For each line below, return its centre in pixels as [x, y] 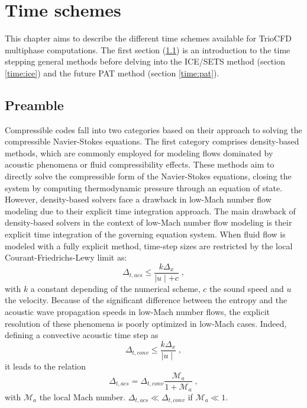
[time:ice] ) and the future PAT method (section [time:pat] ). [112, 73]
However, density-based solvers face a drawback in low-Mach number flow [138, 199]
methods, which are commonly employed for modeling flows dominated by [139, 152]
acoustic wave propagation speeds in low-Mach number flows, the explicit [137, 312]
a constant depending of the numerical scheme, [115, 288]
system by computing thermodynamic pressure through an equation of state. [144, 187]
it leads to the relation [46, 366]
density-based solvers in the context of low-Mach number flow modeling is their [148, 222]
